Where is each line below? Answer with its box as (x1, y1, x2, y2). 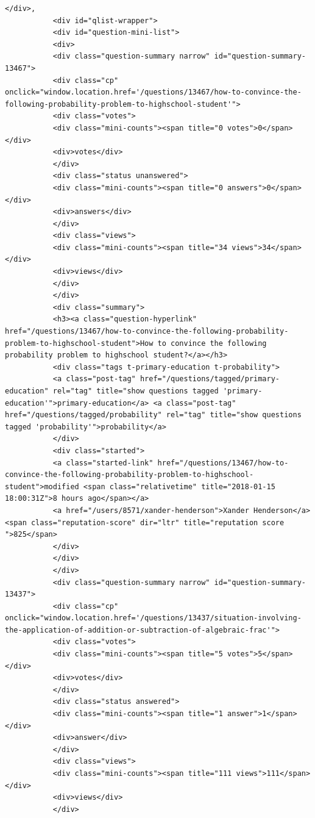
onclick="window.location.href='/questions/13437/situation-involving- (5, 614, 302, 623)
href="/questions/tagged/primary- (140, 375, 280, 384)
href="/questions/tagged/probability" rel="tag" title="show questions (5, 411, 302, 420)
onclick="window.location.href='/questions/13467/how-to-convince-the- (5, 88, 302, 97)
